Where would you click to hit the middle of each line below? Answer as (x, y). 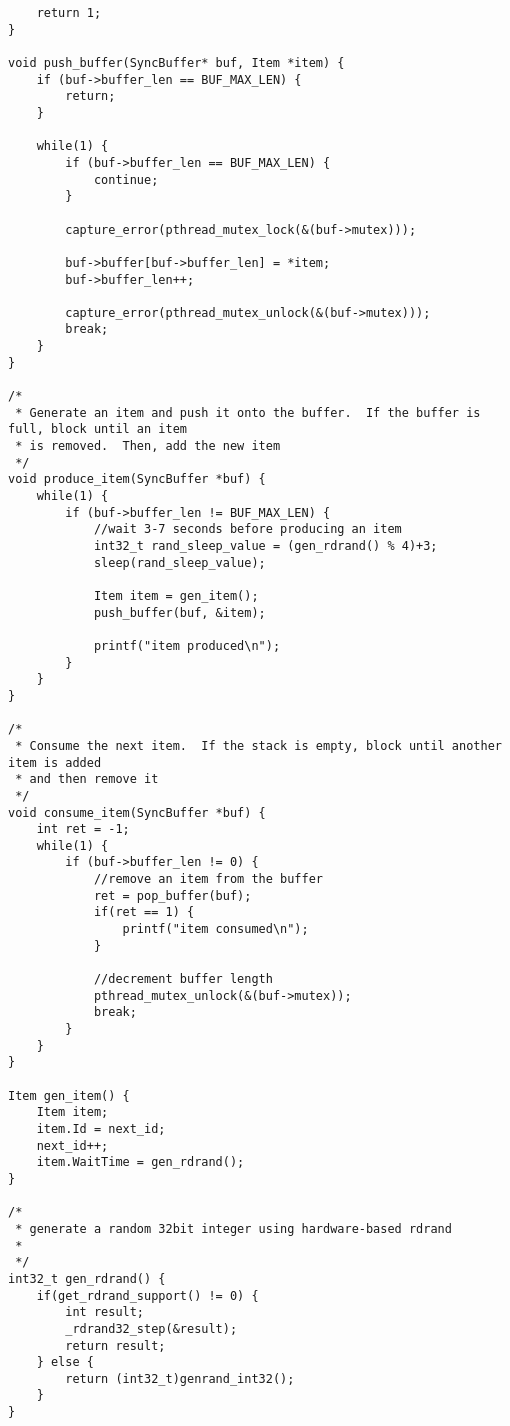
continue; (126, 179)
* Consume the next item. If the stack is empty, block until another (258, 745)
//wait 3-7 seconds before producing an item (247, 529)
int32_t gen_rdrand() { (87, 1278)
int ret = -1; (83, 829)
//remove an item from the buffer (208, 879)
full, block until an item (97, 429)
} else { (65, 1362)
